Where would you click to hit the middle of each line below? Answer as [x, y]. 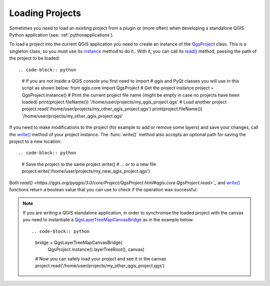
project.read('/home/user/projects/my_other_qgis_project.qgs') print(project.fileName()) [112, 109]
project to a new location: [35, 141]
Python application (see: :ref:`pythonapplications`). [61, 35]
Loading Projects [45, 13]
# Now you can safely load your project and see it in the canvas [101, 258]
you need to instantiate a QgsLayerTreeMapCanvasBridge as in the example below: [108, 220]
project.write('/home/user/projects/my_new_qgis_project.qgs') [86, 171]
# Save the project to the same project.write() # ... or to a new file [89, 164]
